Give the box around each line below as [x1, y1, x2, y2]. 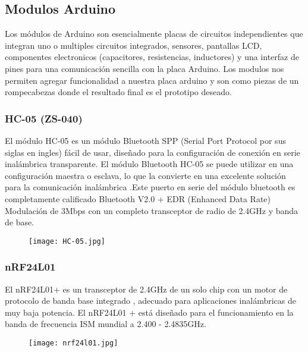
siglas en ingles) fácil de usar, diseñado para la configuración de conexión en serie [5, 146, 300, 158]
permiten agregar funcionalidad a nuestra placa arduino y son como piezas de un [5, 74, 299, 86]
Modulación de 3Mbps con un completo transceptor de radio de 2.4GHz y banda [5, 204, 298, 216]
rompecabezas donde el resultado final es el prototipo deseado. [5, 86, 232, 98]
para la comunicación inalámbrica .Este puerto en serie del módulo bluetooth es [5, 181, 296, 193]
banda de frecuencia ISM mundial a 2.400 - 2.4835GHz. [5, 318, 206, 330]
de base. [5, 216, 34, 228]
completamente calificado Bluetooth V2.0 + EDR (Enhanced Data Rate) [5, 192, 271, 205]
